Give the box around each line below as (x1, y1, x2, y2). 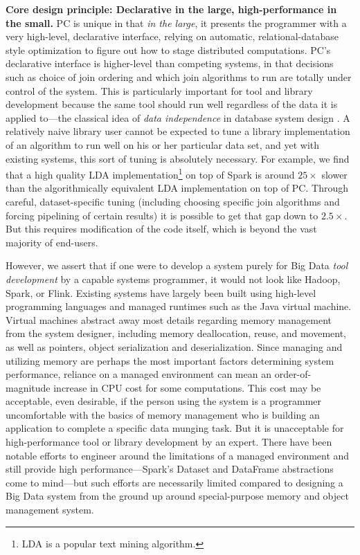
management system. (6, 502, 94, 517)
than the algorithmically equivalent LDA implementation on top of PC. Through (6, 181, 348, 195)
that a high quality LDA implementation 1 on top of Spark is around (6, 165, 295, 181)
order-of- (274, 367, 312, 381)
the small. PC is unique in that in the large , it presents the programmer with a (6, 15, 347, 30)
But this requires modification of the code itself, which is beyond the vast (6, 221, 317, 236)
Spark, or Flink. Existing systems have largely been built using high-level (6, 285, 316, 300)
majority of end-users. (6, 235, 98, 249)
